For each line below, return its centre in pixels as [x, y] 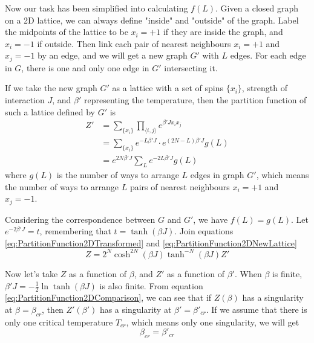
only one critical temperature [59, 322]
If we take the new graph [51, 88]
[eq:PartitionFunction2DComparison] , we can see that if [108, 297]
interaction [25, 100]
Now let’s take [31, 273]
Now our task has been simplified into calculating [96, 8]
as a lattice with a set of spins [168, 88]
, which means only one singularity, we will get [213, 322]
